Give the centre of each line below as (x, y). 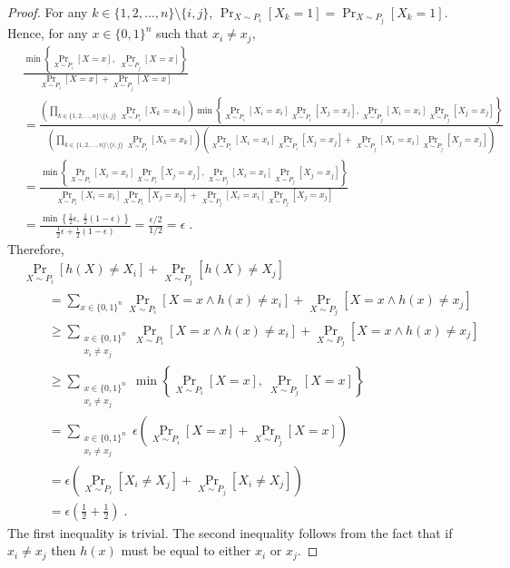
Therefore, (36, 248)
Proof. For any (48, 12)
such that (182, 33)
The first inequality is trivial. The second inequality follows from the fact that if (230, 532)
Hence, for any (48, 33)
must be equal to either (186, 550)
